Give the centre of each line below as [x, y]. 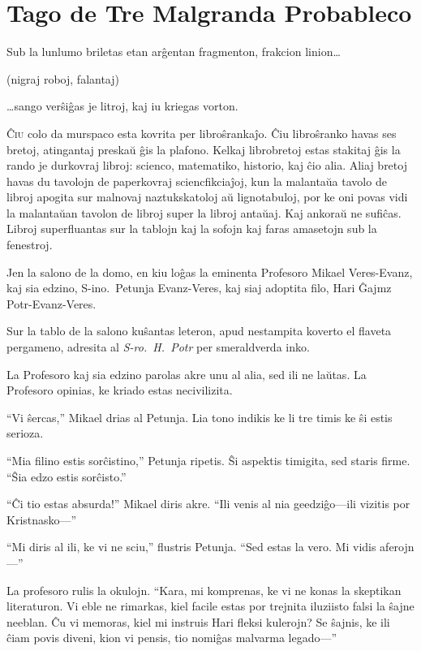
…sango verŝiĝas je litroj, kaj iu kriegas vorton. [122, 106]
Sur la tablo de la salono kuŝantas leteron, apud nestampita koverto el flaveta [199, 331]
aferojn [397, 547]
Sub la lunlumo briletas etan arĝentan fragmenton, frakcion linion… [174, 52]
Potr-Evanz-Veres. [52, 303]
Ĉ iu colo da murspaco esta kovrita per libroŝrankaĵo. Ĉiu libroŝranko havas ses [202, 133]
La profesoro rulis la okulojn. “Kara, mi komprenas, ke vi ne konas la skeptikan [204, 590]
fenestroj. [30, 245]
